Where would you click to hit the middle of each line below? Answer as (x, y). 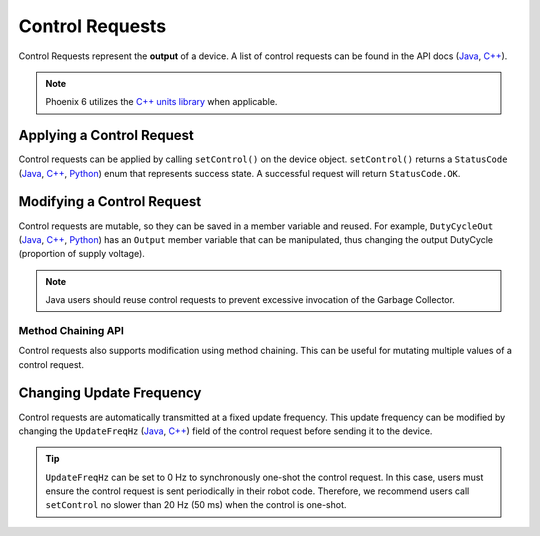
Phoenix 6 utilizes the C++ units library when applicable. (161, 102)
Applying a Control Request (106, 135)
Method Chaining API (71, 330)
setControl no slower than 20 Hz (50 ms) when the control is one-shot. (196, 505)
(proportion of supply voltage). (81, 254)
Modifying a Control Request (110, 201)
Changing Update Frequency (110, 393)
